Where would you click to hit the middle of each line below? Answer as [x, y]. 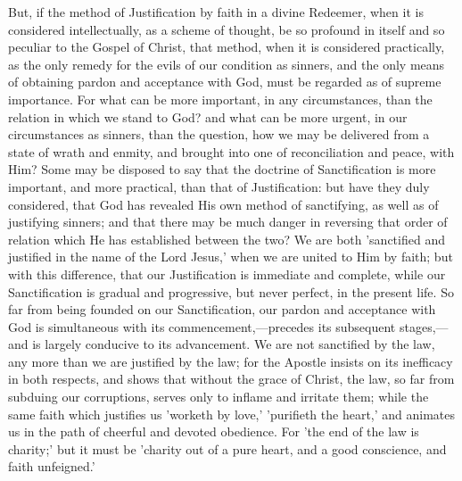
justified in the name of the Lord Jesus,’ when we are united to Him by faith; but [231, 257]
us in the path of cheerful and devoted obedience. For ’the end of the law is [214, 431]
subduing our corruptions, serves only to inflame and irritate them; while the [219, 397]
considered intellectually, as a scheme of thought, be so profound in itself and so [227, 29]
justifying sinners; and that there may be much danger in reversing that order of [228, 222]
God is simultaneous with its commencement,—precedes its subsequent [202, 326]
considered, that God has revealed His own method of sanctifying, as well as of [223, 204]
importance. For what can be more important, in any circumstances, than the [220, 99]
